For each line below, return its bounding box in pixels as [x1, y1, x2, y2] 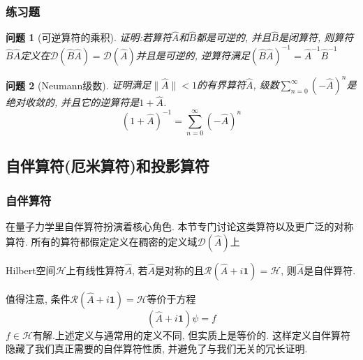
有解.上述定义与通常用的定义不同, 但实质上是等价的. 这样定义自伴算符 [32, 327, 350, 342]
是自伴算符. [304, 262, 356, 277]
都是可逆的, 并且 [195, 30, 272, 45]
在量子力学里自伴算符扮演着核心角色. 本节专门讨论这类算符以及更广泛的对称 [6, 218, 354, 233]
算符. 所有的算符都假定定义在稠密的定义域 [6, 234, 198, 248]
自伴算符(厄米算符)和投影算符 [6, 155, 209, 177]
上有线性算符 [66, 262, 125, 277]
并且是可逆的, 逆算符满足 [135, 47, 251, 62]
